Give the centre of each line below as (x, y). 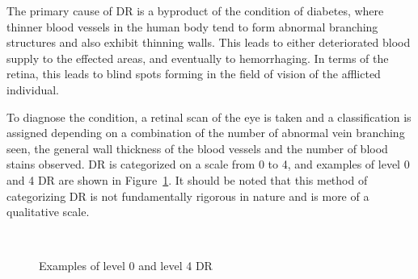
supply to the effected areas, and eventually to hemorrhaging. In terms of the (198, 58)
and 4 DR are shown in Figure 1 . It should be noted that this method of (187, 179)
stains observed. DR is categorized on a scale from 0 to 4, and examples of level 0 (208, 164)
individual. (33, 89)
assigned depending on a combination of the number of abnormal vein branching (206, 133)
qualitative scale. (48, 212)
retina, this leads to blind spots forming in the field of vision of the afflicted (194, 74)
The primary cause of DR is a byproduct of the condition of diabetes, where (195, 10)
